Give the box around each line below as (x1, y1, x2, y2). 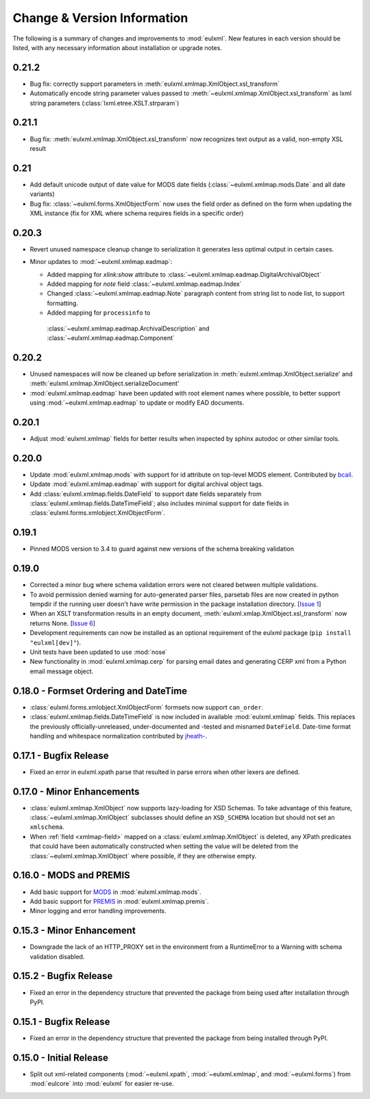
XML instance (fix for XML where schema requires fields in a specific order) (29, 209, 244, 217)
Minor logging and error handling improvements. (29, 907, 167, 915)
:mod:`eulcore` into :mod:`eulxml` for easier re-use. (29, 1080, 174, 1088)
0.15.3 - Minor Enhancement (12, 925, 136, 937)
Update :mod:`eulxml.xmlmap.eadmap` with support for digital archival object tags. (29, 480, 264, 488)
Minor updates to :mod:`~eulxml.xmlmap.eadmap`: (29, 258, 173, 266)
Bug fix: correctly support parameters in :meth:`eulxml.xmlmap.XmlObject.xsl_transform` (29, 80, 280, 88)
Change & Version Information (12, 10, 188, 25)
